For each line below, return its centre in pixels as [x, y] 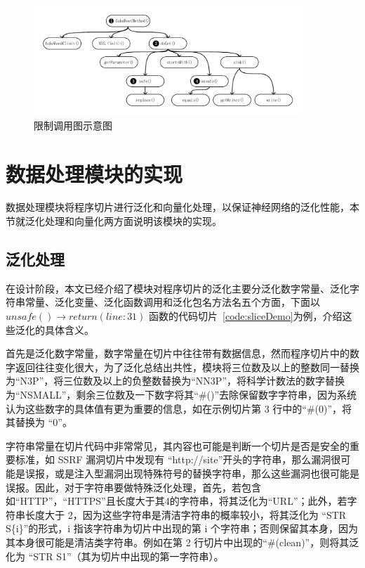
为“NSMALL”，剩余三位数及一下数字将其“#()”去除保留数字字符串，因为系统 [181, 394]
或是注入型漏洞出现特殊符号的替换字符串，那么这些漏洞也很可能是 [207, 473]
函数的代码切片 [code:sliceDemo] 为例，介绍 [246, 316]
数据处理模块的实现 [94, 173]
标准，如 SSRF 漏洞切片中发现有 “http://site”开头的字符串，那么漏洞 [173, 459]
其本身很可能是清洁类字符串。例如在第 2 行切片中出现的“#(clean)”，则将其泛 [182, 542]
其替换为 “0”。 [39, 422]
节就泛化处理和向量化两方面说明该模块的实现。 [114, 221]
